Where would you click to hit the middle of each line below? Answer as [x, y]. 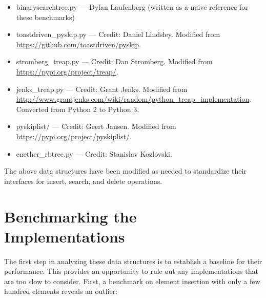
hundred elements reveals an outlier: [61, 291]
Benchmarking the [70, 216]
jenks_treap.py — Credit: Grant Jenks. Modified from [102, 89]
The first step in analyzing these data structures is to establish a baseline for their [133, 261]
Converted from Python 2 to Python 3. [78, 109]
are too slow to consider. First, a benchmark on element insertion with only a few [132, 281]
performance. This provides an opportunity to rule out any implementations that [131, 271]
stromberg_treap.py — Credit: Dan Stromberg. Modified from [114, 61]
